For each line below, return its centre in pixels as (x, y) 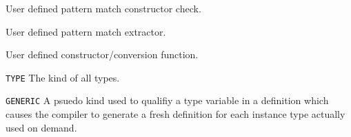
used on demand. (41, 127)
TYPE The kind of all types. (63, 77)
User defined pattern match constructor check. (103, 8)
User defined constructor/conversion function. (102, 54)
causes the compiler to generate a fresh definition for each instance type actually (175, 114)
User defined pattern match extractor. (86, 31)
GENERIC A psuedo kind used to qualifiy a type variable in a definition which (167, 100)
